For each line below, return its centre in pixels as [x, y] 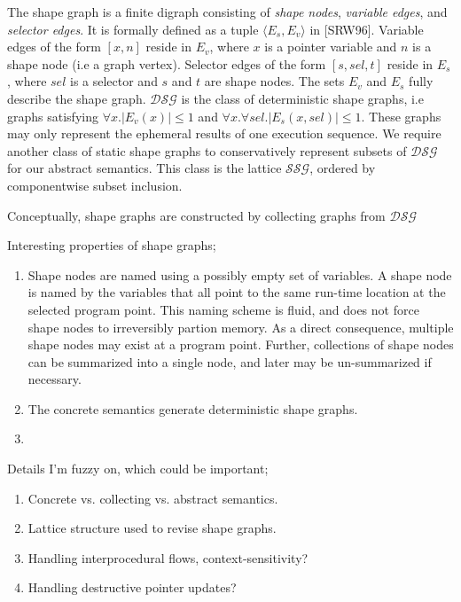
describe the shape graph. [77, 98]
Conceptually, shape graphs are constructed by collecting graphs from [196, 215]
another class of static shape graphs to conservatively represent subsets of [207, 150]
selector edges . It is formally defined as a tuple [133, 29]
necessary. [55, 379]
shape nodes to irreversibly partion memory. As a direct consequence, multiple [241, 327]
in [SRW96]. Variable [367, 29]
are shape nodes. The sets [274, 81]
